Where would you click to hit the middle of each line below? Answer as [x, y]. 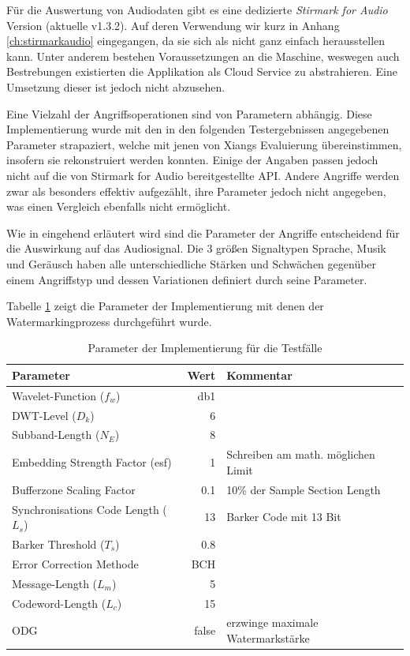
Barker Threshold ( [58, 544]
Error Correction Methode [75, 563]
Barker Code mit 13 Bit [284, 517]
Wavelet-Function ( [58, 395]
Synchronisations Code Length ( [89, 509]
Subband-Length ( [56, 435]
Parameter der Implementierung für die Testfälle [205, 348]
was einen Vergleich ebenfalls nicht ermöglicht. [119, 206]
